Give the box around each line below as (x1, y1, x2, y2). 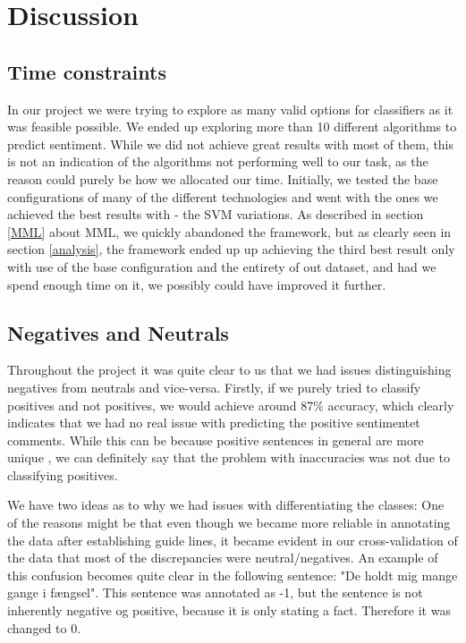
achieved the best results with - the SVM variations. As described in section (7, 205, 424, 224)
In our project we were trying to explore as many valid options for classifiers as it (7, 99, 453, 118)
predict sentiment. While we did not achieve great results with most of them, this (7, 134, 454, 153)
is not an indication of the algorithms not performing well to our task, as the (7, 152, 428, 171)
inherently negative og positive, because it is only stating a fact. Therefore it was (7, 601, 451, 620)
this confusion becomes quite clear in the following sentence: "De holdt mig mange (7, 565, 458, 584)
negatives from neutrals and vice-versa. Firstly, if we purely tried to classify (7, 377, 421, 396)
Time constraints (7, 57, 166, 85)
